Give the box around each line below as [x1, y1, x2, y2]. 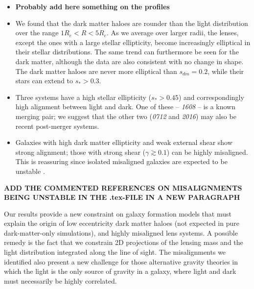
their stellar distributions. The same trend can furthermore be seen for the [15, 47, 239, 57]
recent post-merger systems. [15, 120, 99, 131]
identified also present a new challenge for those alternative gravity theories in [4, 256, 238, 266]
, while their [208, 66, 244, 76]
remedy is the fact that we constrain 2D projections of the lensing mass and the [4, 237, 243, 247]
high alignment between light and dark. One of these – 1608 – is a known [15, 101, 235, 112]
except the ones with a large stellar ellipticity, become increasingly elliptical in [15, 37, 251, 47]
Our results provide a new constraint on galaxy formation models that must [4, 208, 231, 218]
